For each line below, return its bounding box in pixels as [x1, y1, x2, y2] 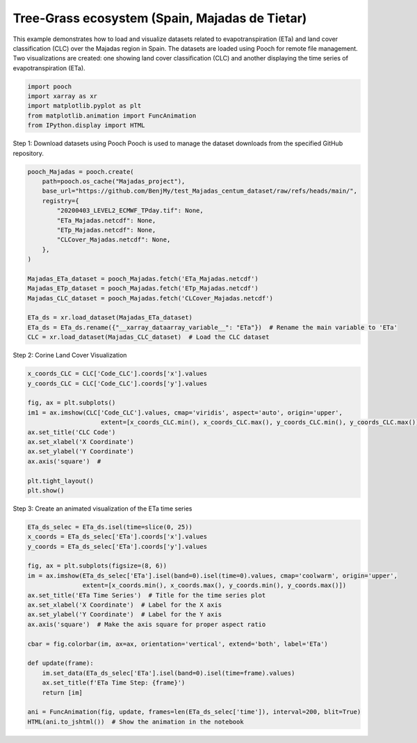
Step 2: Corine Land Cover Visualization [13, 351, 127, 360]
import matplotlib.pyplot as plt [27, 102, 142, 110]
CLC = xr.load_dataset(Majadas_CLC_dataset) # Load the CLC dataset [27, 333, 270, 341]
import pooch [27, 82, 72, 90]
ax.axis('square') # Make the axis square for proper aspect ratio [27, 620, 266, 628]
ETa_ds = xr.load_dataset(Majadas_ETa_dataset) [27, 314, 193, 321]
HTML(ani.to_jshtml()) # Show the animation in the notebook [27, 717, 244, 726]
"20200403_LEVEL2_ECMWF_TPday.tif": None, [56, 207, 204, 215]
